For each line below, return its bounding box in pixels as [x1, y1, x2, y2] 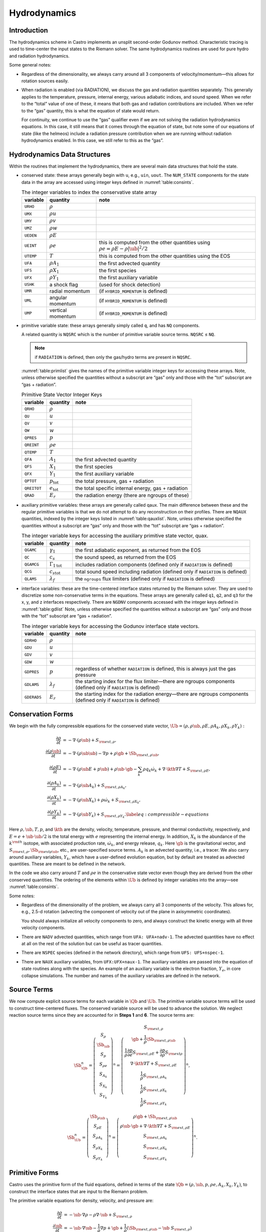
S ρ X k [93, 1144, 103, 1151]
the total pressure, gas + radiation [75, 478, 154, 484]
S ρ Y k [93, 1154, 103, 1162]
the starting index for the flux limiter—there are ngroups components [75, 678, 235, 685]
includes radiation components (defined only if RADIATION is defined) [75, 561, 233, 568]
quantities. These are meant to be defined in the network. [9, 861, 126, 867]
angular [49, 294, 67, 301]
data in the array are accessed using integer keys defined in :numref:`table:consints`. [21, 179, 194, 185]
